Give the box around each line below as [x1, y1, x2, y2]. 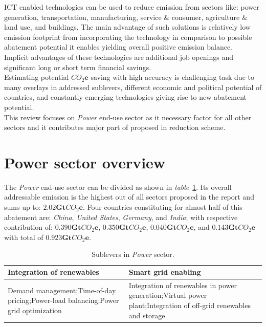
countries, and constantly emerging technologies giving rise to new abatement [4, 92, 247, 102]
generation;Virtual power [128, 290, 207, 300]
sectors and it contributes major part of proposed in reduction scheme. [4, 122, 226, 133]
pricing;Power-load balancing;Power [8, 295, 119, 306]
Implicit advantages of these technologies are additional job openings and [4, 51, 233, 62]
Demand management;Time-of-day [8, 285, 116, 295]
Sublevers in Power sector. [92, 249, 174, 259]
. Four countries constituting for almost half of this [82, 202, 242, 212]
